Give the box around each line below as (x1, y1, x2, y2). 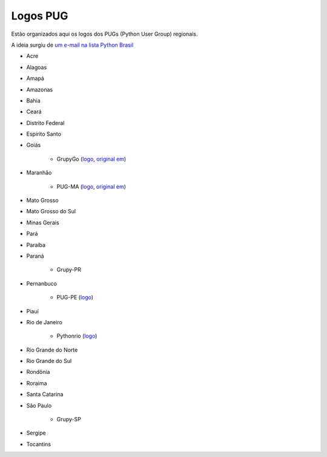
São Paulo (26, 402, 52, 409)
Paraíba (26, 241, 45, 249)
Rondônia (26, 369, 50, 376)
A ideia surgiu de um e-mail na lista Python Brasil (11, 41, 134, 48)
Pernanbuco (26, 279, 58, 287)
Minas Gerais (26, 219, 60, 226)
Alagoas (26, 64, 47, 71)
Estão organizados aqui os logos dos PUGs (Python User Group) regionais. (11, 30, 198, 38)
